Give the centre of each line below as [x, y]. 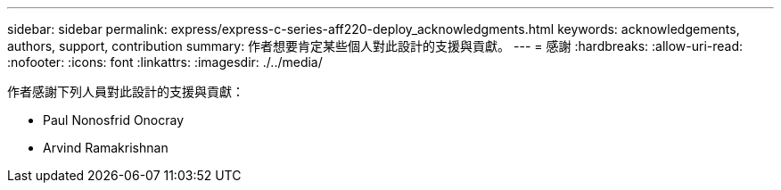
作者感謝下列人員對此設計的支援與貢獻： [126, 91]
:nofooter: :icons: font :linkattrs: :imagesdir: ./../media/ [165, 62]
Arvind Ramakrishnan [106, 148]
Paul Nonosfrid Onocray [114, 120]
